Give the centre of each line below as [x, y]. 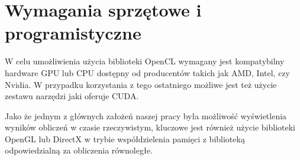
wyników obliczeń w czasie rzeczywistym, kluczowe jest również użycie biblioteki [150, 127]
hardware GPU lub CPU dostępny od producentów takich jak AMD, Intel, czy [147, 72]
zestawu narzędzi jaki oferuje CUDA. [72, 96]
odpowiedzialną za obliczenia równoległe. [79, 150]
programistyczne [73, 33]
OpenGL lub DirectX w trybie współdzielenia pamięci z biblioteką [125, 138]
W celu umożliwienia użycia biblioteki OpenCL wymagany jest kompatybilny [145, 61]
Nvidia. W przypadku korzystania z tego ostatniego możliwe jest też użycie [141, 84]
